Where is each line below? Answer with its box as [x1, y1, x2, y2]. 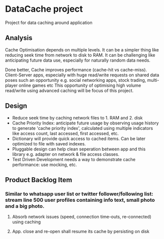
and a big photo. [5, 202, 45, 209]
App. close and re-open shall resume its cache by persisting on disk [12, 229, 150, 235]
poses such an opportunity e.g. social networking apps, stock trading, [5, 77, 146, 83]
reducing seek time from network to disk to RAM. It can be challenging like [5, 52, 156, 58]
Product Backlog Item [5, 175, 72, 184]
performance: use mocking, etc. [12, 162, 77, 167]
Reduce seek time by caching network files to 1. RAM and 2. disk [12, 115, 143, 120]
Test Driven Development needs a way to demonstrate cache [12, 156, 136, 162]
